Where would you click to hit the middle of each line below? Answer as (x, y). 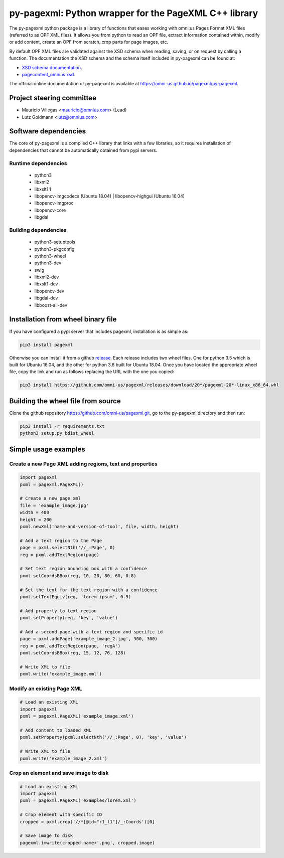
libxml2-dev (47, 277)
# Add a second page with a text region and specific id (91, 632)
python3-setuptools (55, 242)
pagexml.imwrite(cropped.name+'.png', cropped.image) (87, 843)
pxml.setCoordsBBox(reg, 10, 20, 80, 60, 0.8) (78, 576)
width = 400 (35, 512)
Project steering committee (53, 98)
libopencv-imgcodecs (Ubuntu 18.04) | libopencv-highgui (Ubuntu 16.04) (110, 196)
